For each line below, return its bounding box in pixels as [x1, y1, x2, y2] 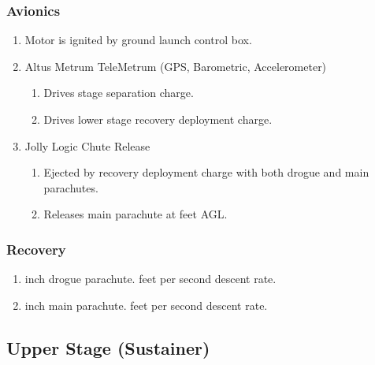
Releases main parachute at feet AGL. [43, 206, 228, 222]
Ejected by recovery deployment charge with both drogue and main [43, 164, 369, 181]
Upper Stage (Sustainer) [6, 335, 210, 359]
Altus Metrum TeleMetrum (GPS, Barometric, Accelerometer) [24, 58, 327, 74]
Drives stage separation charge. [43, 84, 194, 101]
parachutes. [43, 179, 98, 196]
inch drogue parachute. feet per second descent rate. [24, 270, 277, 287]
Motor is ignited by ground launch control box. [24, 32, 252, 48]
